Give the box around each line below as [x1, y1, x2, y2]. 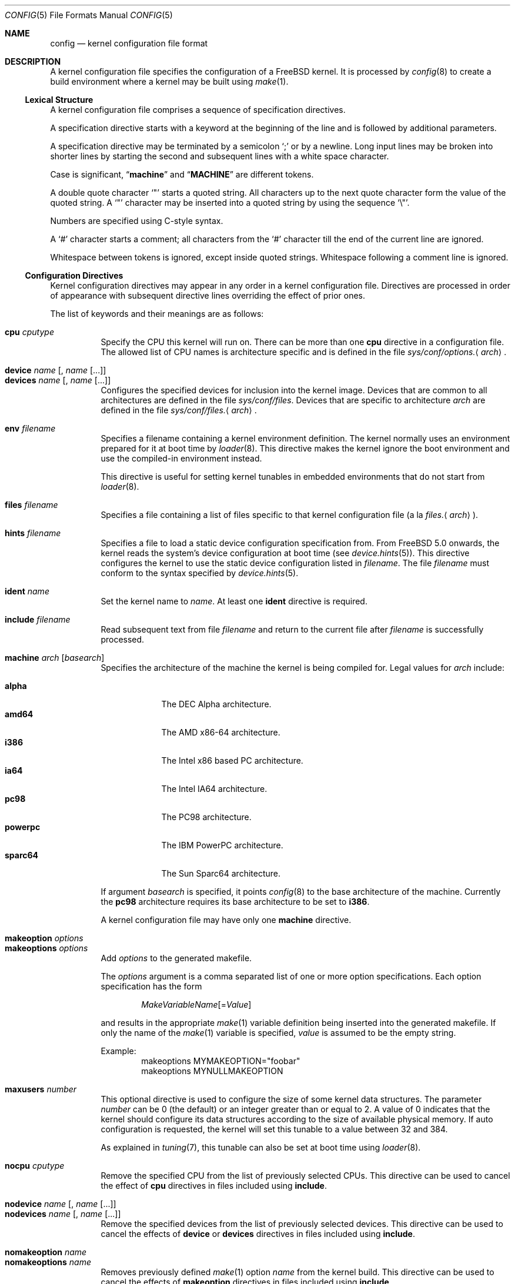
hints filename [5, 528, 61, 538]
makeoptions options [5, 943, 88, 953]
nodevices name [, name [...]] [5, 1209, 121, 1219]
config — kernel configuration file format [50, 38, 208, 48]
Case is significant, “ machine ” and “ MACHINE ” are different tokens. [50, 169, 314, 179]
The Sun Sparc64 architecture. [161, 868, 280, 878]
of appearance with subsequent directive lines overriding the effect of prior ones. [50, 290, 366, 300]
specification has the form [101, 981, 202, 991]
